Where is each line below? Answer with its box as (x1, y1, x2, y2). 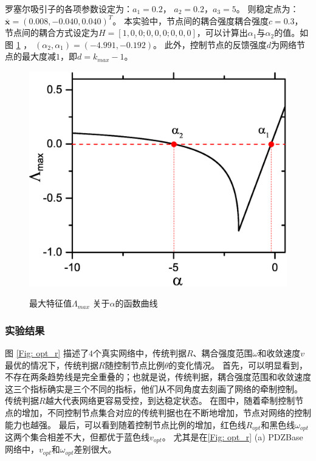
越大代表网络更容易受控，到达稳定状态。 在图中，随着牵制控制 (45, 394, 295, 407)
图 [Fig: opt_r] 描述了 (5, 346, 89, 359)
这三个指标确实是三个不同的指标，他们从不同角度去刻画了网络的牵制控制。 (5, 382, 303, 395)
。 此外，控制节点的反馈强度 (153, 38, 267, 50)
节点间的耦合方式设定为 (5, 26, 98, 39)
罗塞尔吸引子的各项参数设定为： (5, 2, 132, 15)
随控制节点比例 (105, 358, 165, 371)
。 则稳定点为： (236, 2, 299, 15)
